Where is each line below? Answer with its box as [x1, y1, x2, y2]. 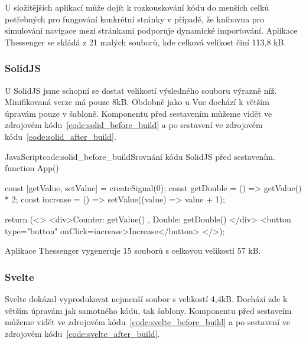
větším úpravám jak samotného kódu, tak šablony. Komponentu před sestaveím [5, 304, 292, 316]
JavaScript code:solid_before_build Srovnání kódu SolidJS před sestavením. [5, 150, 275, 162]
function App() [5, 162, 59, 174]
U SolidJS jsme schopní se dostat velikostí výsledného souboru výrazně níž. [5, 84, 277, 96]
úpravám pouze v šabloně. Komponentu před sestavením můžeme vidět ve [5, 107, 272, 119]
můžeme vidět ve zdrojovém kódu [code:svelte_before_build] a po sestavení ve [5, 316, 290, 328]
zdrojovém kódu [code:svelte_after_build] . [5, 327, 160, 339]
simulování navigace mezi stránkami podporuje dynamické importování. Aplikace [5, 24, 298, 37]
